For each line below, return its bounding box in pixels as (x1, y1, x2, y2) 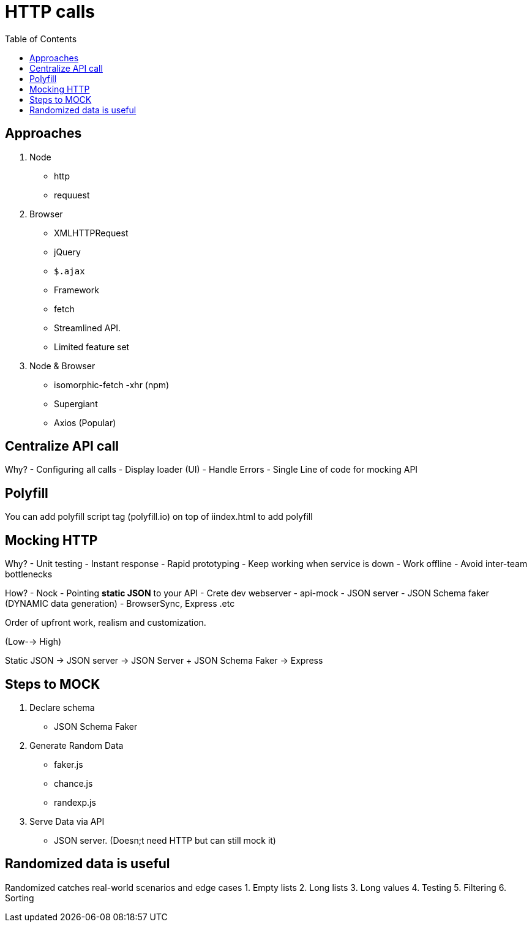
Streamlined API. (54, 322, 121, 333)
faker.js (54, 759, 83, 770)
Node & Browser (29, 360, 96, 371)
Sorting (5, 892, 34, 903)
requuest (54, 189, 90, 200)
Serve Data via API (29, 816, 105, 827)
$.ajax (54, 266, 85, 276)
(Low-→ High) (5, 636, 62, 647)
